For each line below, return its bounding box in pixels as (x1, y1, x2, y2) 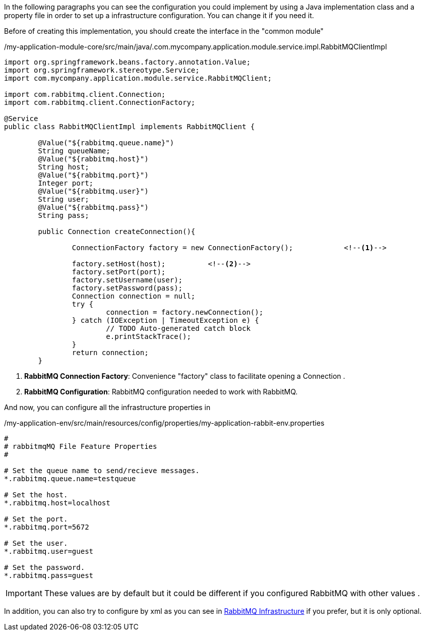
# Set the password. (4, 563, 85, 571)
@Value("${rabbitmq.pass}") (38, 203, 149, 211)
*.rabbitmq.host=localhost (4, 499, 110, 507)
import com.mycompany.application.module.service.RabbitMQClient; (4, 74, 272, 82)
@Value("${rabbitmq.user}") (38, 187, 149, 195)
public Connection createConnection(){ (38, 227, 196, 236)
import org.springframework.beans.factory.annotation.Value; (4, 58, 251, 66)
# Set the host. (4, 491, 68, 499)
